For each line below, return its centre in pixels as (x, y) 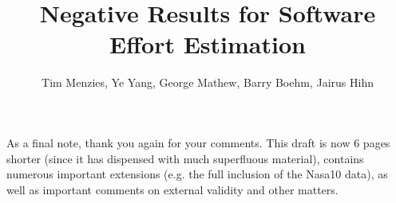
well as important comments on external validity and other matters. (172, 189)
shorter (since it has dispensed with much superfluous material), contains (185, 158)
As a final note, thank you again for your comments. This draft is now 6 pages (198, 142)
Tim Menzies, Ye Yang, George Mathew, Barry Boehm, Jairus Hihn (208, 82)
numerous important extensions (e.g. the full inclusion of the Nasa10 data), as (197, 174)
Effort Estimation (208, 44)
